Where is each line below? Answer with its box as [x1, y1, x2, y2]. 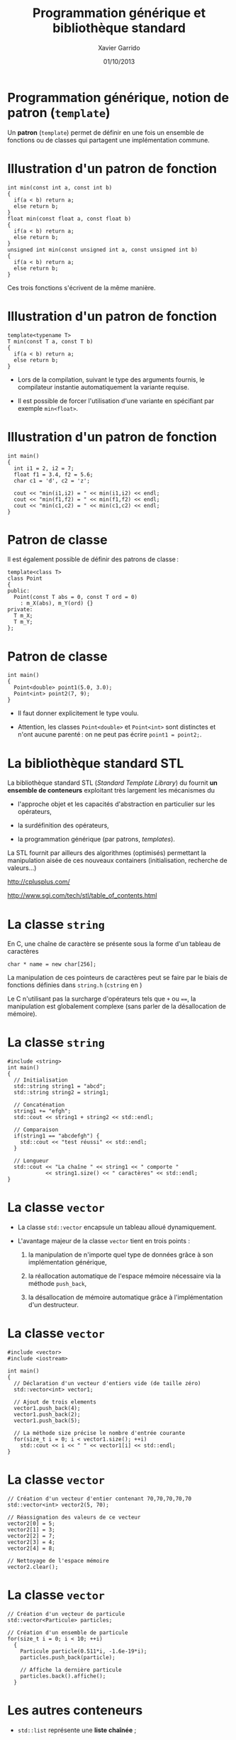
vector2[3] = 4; [7, 1538, 55, 1546]
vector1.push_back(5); [13, 1417, 81, 1424]
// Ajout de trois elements [13, 1399, 97, 1406]
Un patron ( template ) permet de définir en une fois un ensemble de [7, 128, 204, 136]
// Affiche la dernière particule [20, 1666, 122, 1673]
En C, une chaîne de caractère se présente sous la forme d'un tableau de [7, 940, 221, 948]
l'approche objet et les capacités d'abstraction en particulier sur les [17, 800, 215, 808]
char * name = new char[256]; [7, 961, 97, 968]
